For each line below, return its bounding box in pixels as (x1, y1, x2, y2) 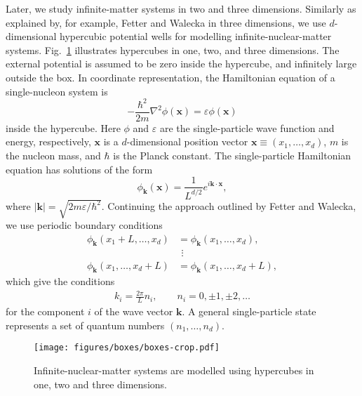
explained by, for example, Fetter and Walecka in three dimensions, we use (6, 15, 326, 29)
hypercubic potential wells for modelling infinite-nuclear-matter (60, 29, 332, 44)
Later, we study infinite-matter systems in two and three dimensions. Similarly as (6, 1, 356, 15)
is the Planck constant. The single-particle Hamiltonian (113, 147, 351, 162)
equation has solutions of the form (6, 161, 153, 176)
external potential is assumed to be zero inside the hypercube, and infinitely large (6, 56, 357, 71)
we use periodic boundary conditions (6, 218, 163, 232)
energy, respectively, (6, 134, 91, 149)
